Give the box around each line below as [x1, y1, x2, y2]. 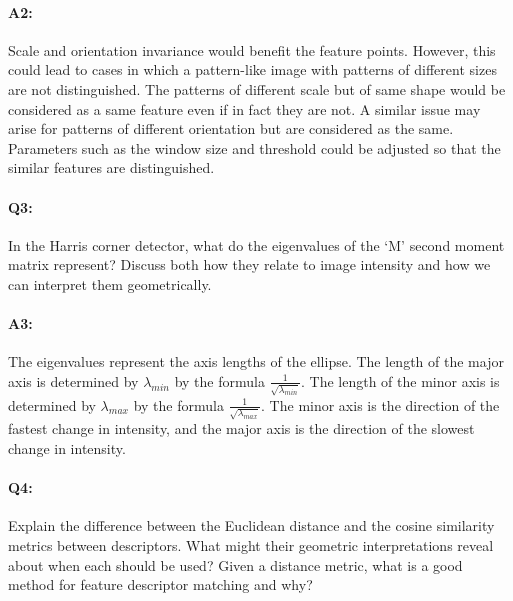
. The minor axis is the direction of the [261, 394, 500, 415]
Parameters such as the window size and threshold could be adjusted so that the [8, 137, 501, 158]
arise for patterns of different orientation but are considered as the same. [8, 118, 454, 139]
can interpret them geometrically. [8, 273, 212, 294]
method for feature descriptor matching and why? [8, 574, 313, 595]
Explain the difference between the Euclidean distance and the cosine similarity [8, 515, 495, 536]
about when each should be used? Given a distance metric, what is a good [8, 554, 463, 575]
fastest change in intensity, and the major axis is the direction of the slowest [8, 418, 475, 439]
